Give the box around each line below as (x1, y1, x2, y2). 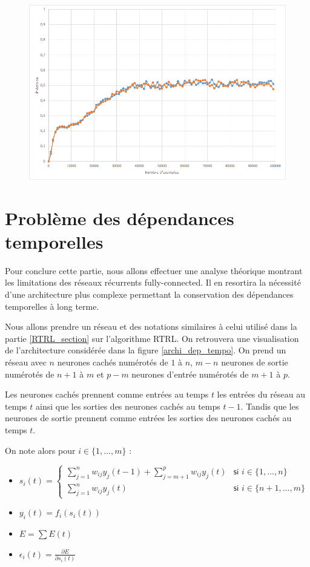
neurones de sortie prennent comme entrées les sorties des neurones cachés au (5, 411, 292, 424)
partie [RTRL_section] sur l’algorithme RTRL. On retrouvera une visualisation (5, 332, 299, 344)
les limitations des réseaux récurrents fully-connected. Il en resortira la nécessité (5, 276, 301, 289)
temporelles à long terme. (5, 300, 99, 312)
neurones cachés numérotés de (57, 356, 168, 368)
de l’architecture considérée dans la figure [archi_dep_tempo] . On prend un (5, 344, 286, 356)
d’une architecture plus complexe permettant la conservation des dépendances (5, 288, 294, 301)
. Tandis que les (240, 399, 299, 412)
